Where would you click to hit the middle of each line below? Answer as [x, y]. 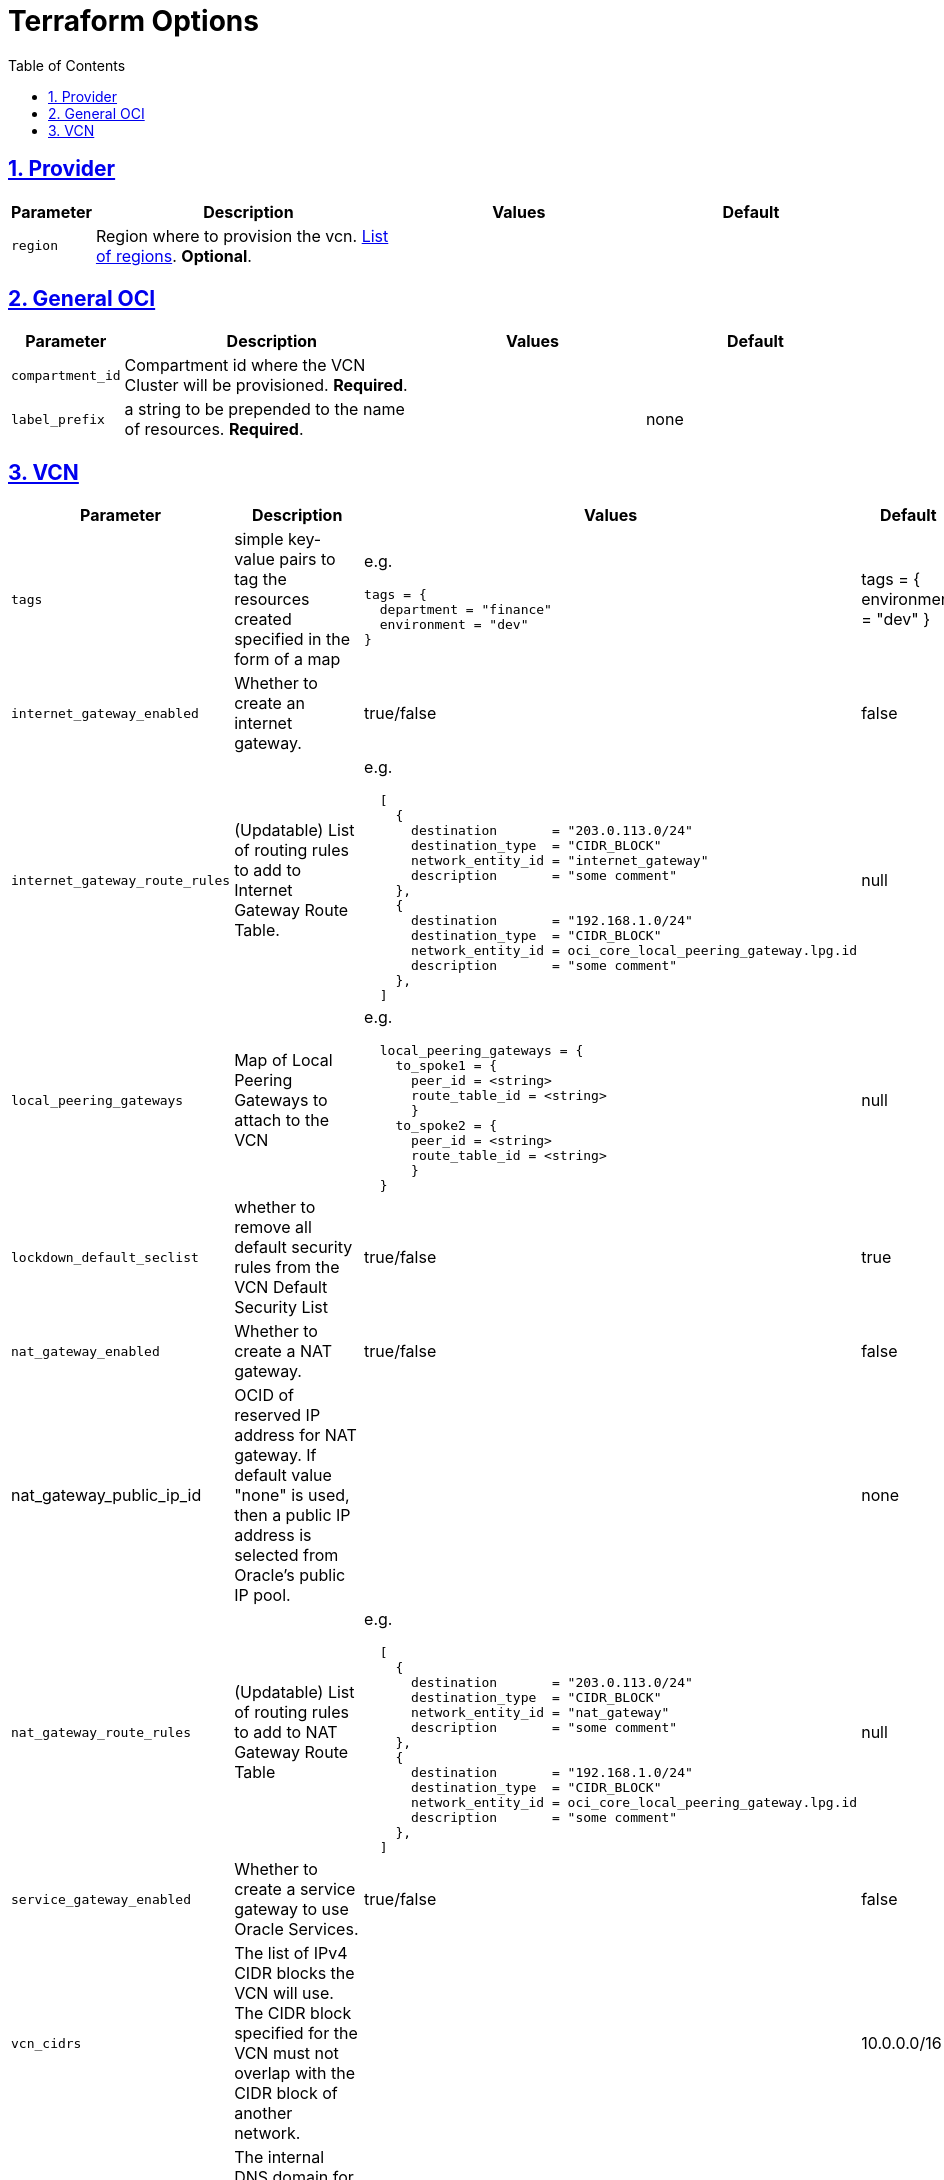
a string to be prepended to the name [264, 409]
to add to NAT [286, 1732]
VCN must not [286, 2053]
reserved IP [277, 1415]
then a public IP [292, 1515]
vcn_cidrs [46, 2043]
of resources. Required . [214, 429]
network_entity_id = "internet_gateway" [560, 861]
